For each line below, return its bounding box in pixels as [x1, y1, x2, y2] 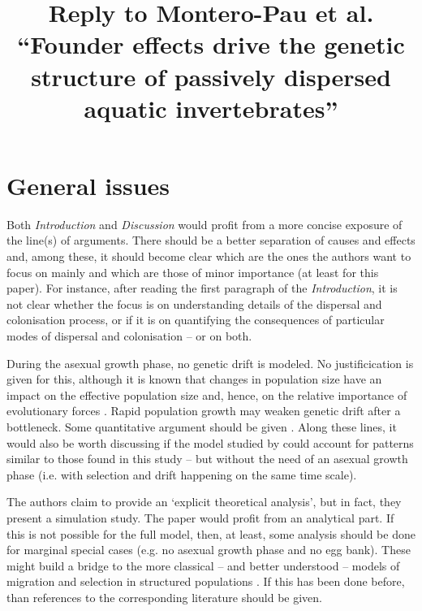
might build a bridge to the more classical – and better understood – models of [6, 557, 400, 574]
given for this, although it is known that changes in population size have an [6, 370, 382, 388]
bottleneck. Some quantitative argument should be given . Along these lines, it [6, 418, 397, 435]
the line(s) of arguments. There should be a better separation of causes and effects [6, 232, 416, 249]
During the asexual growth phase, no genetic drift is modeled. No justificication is [6, 354, 414, 371]
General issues [6, 168, 170, 201]
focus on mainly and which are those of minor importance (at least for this [6, 263, 379, 280]
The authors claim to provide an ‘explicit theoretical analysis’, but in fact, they [6, 493, 402, 510]
